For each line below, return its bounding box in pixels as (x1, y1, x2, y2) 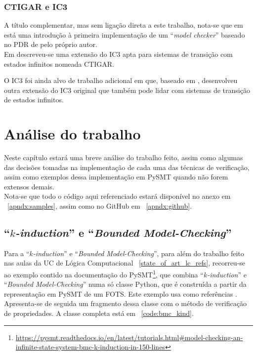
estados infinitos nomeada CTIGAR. (4, 58, 114, 69)
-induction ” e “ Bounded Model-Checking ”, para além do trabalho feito (33, 248, 244, 258)
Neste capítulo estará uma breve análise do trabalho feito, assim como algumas (4, 152, 243, 163)
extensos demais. (4, 181, 54, 191)
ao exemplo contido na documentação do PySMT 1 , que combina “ (4, 268, 204, 279)
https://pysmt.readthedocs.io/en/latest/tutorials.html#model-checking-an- (15, 332, 243, 342)
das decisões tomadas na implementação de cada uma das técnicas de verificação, (4, 162, 250, 172)
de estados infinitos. (4, 94, 64, 105)
